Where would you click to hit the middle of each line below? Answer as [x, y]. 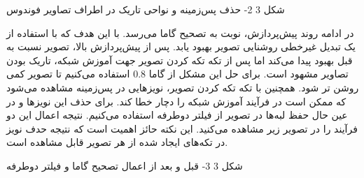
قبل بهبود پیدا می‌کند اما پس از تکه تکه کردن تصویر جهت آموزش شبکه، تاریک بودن [180, 60]
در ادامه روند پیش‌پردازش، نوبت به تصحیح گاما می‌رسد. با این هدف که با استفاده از [180, 32]
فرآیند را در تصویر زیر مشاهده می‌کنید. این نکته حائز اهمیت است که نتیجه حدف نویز [182, 128]
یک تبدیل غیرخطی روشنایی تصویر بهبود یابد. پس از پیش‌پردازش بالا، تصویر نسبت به [181, 46]
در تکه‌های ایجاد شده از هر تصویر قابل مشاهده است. [117, 142]
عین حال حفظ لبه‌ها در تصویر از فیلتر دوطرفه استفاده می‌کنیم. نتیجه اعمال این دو [177, 115]
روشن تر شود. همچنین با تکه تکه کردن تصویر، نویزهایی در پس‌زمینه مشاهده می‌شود [183, 87]
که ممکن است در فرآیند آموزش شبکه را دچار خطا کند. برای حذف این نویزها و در [176, 101]
